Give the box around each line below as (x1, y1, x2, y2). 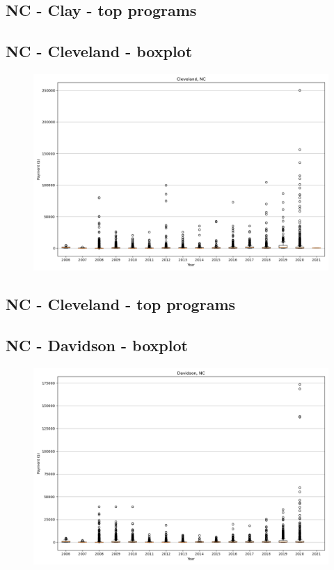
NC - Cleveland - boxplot (6, 40, 193, 62)
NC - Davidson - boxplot (6, 334, 188, 356)
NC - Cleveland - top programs (6, 293, 236, 315)
